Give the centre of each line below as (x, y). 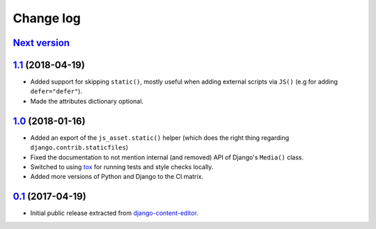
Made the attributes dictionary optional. (87, 101)
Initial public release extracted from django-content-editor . (114, 213)
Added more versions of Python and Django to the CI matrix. (117, 177)
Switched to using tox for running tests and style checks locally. (122, 166)
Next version (41, 43)
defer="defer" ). (56, 91)
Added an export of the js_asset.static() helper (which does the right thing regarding (160, 137)
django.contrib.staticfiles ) (79, 148)
